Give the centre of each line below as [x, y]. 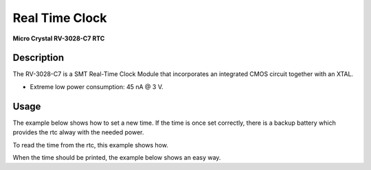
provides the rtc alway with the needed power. [78, 132]
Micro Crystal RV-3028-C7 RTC [59, 38]
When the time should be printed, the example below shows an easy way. [117, 157]
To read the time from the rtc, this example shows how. [90, 145]
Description [38, 58]
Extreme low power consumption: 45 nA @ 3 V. [97, 86]
